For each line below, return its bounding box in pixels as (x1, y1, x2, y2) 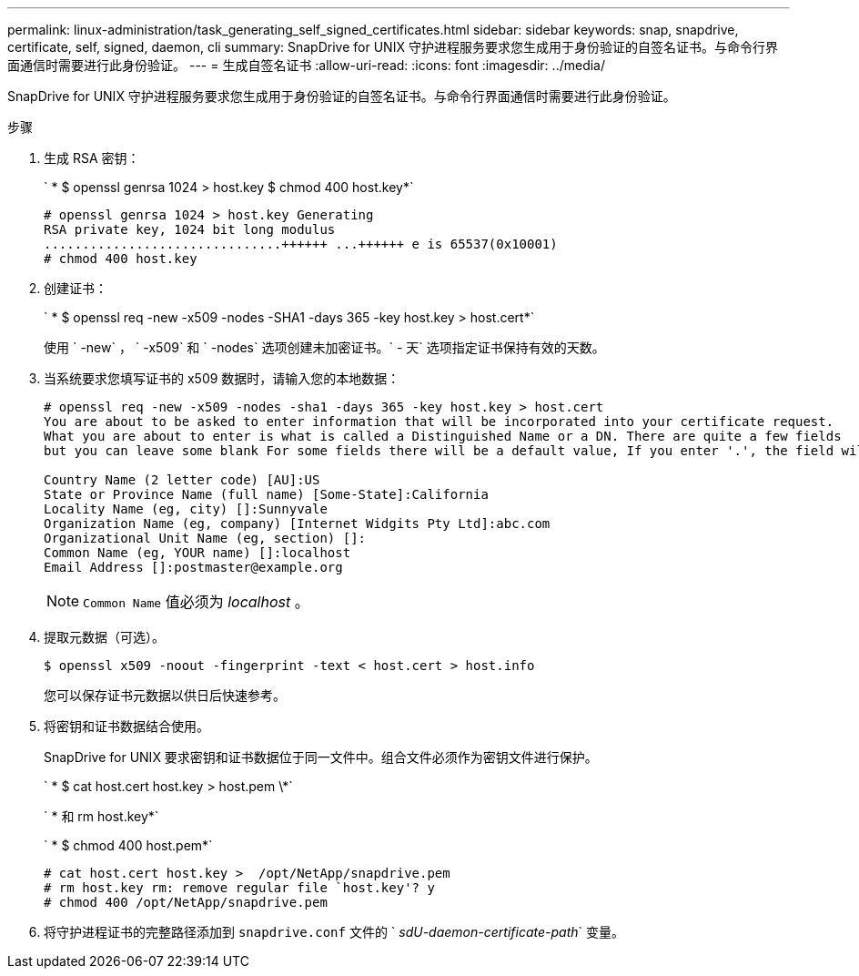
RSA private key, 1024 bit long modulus (44, 222, 336, 237)
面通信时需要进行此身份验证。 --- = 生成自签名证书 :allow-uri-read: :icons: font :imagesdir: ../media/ (7, 57, 606, 73)
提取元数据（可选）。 (44, 629, 165, 645)
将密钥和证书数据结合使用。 (44, 718, 209, 734)
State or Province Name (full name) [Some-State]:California (44, 487, 489, 502)
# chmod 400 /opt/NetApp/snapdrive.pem (44, 895, 328, 910)
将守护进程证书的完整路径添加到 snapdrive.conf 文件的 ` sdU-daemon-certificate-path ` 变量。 (44, 924, 625, 940)
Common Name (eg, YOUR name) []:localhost (44, 545, 351, 560)
